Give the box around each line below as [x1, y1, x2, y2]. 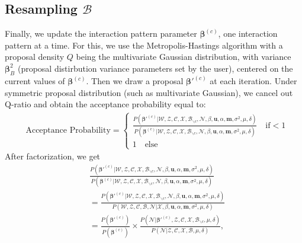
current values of [5, 75, 65, 87]
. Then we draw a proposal [86, 75, 184, 87]
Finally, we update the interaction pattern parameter [5, 27, 197, 40]
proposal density [5, 50, 65, 63]
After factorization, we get [5, 150, 101, 162]
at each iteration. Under [210, 75, 297, 87]
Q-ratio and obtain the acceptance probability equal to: [5, 98, 206, 110]
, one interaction [218, 27, 278, 40]
